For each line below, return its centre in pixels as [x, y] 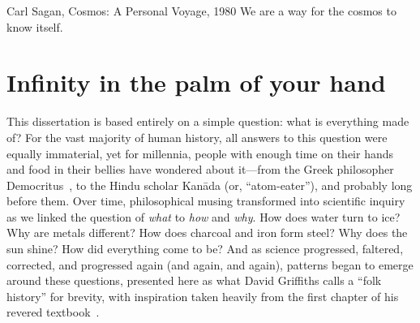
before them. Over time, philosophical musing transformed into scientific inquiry [206, 201]
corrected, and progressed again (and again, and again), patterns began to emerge [210, 264]
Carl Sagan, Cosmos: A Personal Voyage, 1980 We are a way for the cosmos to [201, 11]
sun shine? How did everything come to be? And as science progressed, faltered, [205, 249]
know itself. [35, 26]
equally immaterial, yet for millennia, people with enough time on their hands [200, 153]
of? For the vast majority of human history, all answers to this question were [197, 137]
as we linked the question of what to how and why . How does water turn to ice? [204, 216]
